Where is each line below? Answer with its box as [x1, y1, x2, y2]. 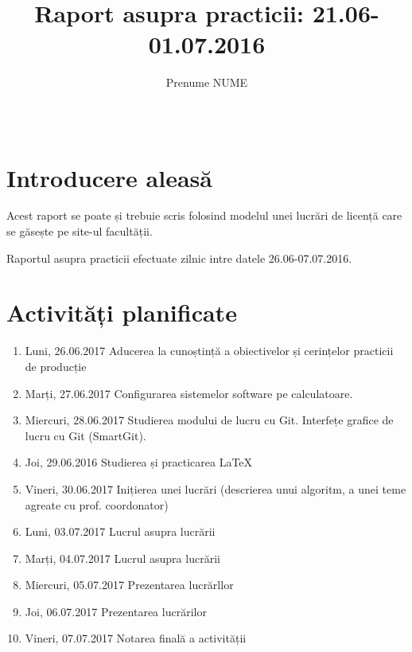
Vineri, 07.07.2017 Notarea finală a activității [25, 630, 247, 646]
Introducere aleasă [6, 161, 212, 193]
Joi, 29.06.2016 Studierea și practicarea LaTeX [25, 454, 253, 470]
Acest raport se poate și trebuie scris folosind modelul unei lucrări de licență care [6, 207, 402, 224]
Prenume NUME [165, 74, 248, 91]
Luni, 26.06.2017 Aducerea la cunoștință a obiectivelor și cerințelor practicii [25, 342, 394, 359]
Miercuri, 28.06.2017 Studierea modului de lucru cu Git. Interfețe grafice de [25, 412, 394, 428]
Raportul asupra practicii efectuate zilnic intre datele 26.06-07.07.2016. [6, 249, 352, 266]
